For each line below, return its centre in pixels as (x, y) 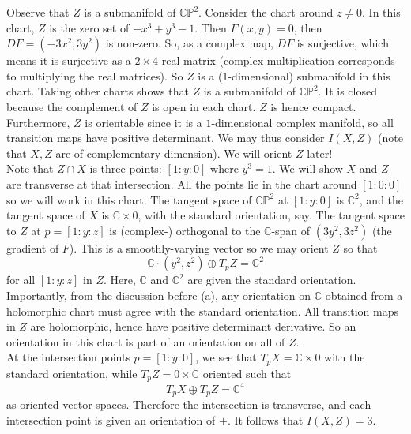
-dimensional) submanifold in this (309, 75)
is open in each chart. (204, 106)
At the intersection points (68, 357)
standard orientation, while (72, 373)
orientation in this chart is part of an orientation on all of (146, 341)
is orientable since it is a (143, 122)
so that (360, 247)
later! (320, 153)
